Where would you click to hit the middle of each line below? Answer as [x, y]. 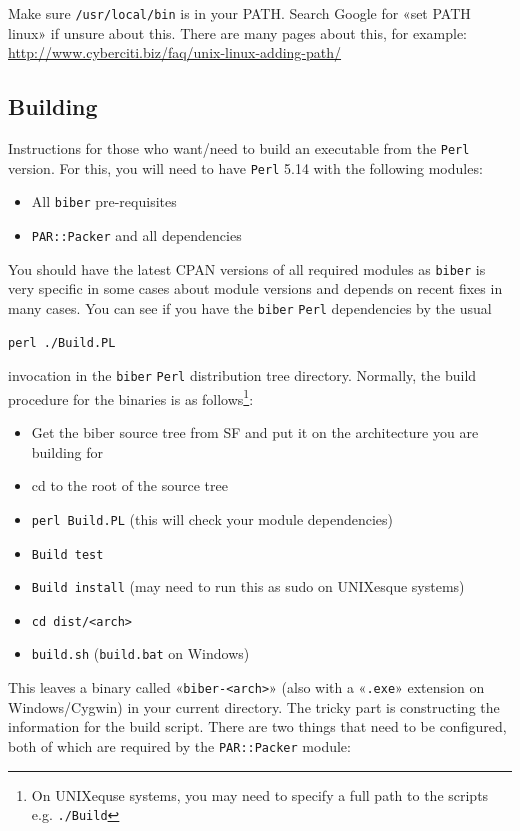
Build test [67, 554]
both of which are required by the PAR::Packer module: [179, 745]
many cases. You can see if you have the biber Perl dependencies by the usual [250, 307]
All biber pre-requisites [104, 201]
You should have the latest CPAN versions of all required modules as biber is [247, 268]
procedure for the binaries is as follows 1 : [131, 397]
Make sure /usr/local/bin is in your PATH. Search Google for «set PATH [239, 13]
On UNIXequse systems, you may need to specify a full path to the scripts [260, 794]
